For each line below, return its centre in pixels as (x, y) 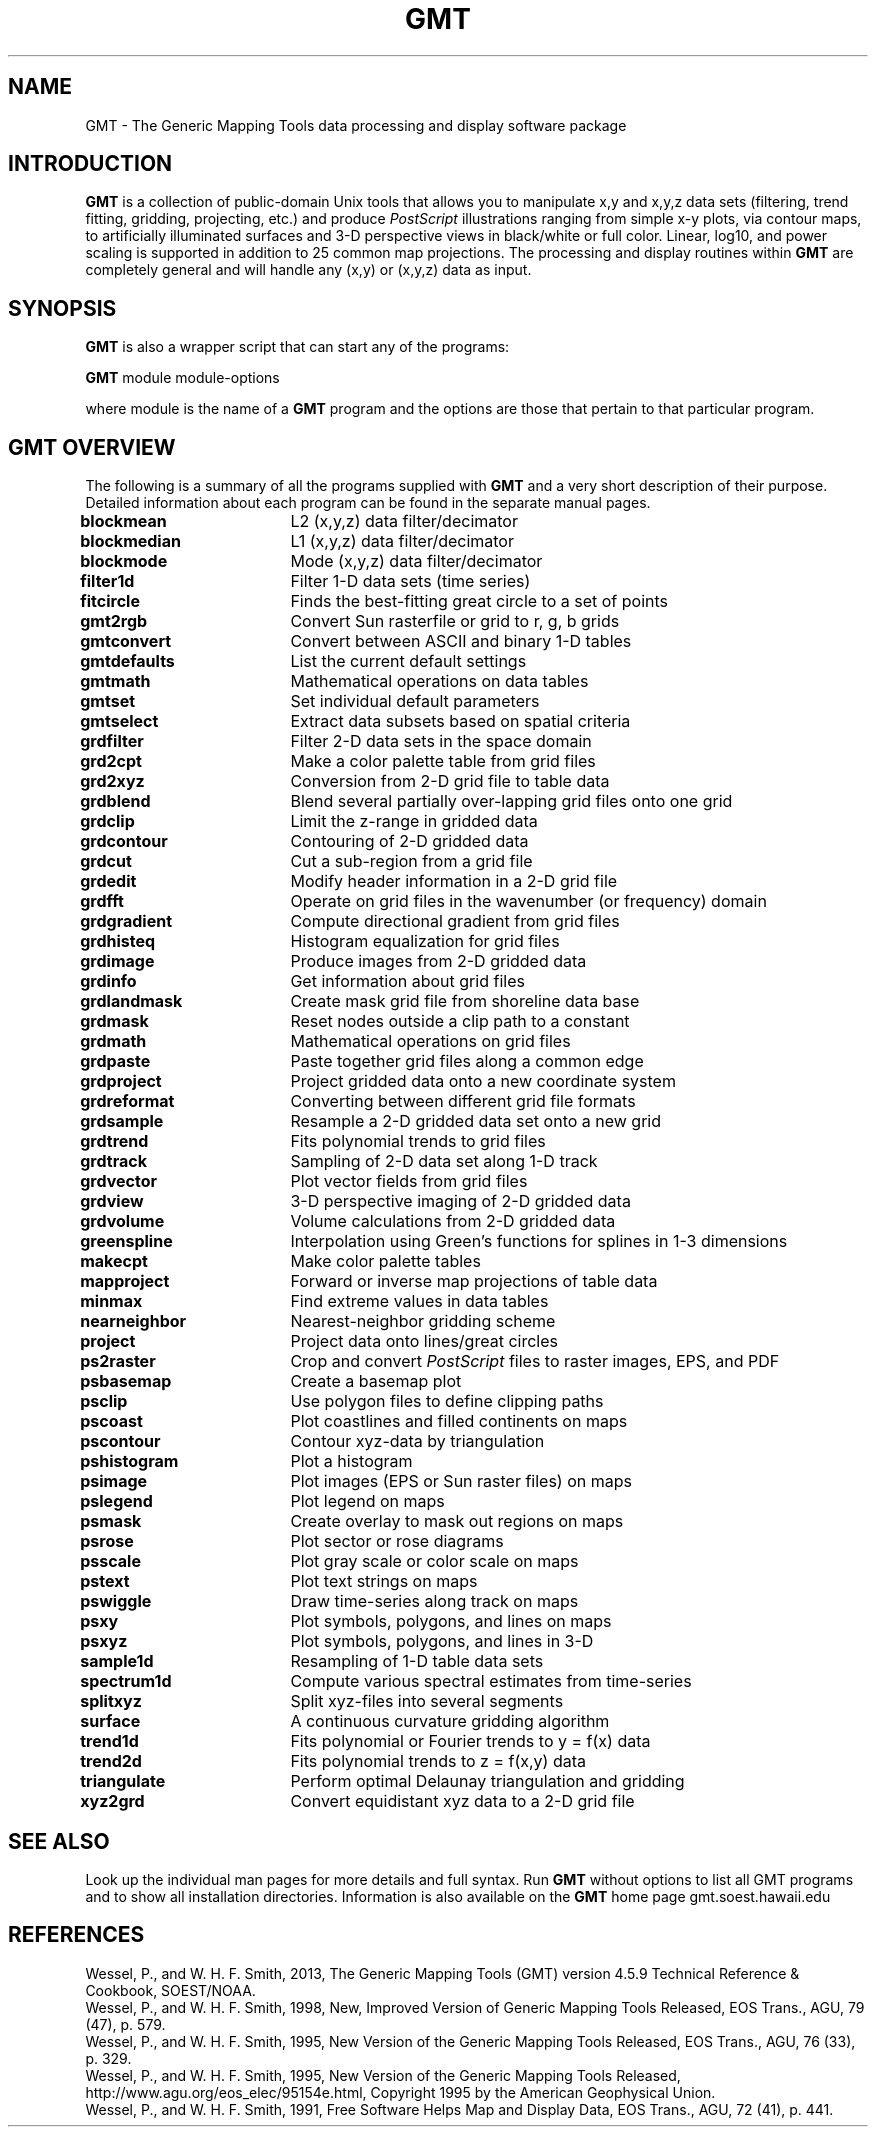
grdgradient (126, 921)
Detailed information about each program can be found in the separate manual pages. (368, 503)
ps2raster (118, 1361)
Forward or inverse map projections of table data (474, 1281)
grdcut (106, 861)
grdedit (108, 881)
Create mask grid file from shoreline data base (465, 1001)
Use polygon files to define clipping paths (447, 1401)
